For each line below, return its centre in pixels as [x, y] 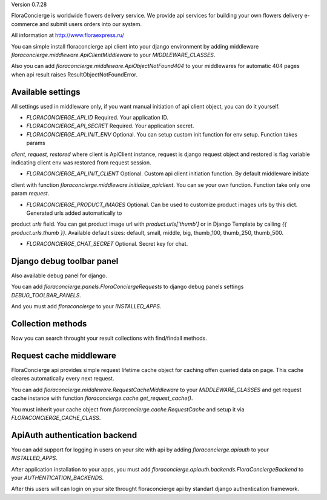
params [36, 143]
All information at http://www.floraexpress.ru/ [68, 35]
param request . [30, 194]
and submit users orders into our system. [91, 24]
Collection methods [49, 324]
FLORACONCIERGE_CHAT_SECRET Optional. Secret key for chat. [107, 244]
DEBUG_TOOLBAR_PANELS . [46, 295]
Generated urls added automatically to [74, 213]
